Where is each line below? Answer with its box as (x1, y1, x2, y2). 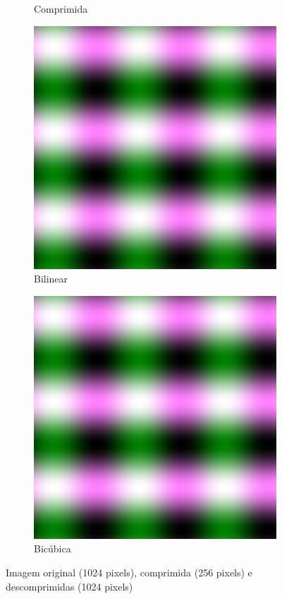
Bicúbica (34, 541, 71, 556)
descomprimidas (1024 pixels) (6, 579, 133, 593)
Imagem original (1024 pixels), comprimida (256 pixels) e (6, 564, 252, 579)
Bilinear (34, 271, 68, 286)
